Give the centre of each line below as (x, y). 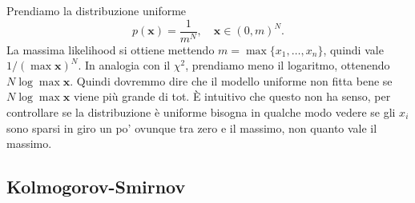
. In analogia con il (124, 65)
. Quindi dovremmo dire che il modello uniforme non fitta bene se (231, 80)
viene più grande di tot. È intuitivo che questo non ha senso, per (232, 96)
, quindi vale (353, 49)
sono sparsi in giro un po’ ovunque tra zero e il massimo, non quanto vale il (192, 127)
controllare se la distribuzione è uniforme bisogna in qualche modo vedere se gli (201, 112)
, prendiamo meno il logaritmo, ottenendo (288, 65)
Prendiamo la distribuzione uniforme (97, 10)
